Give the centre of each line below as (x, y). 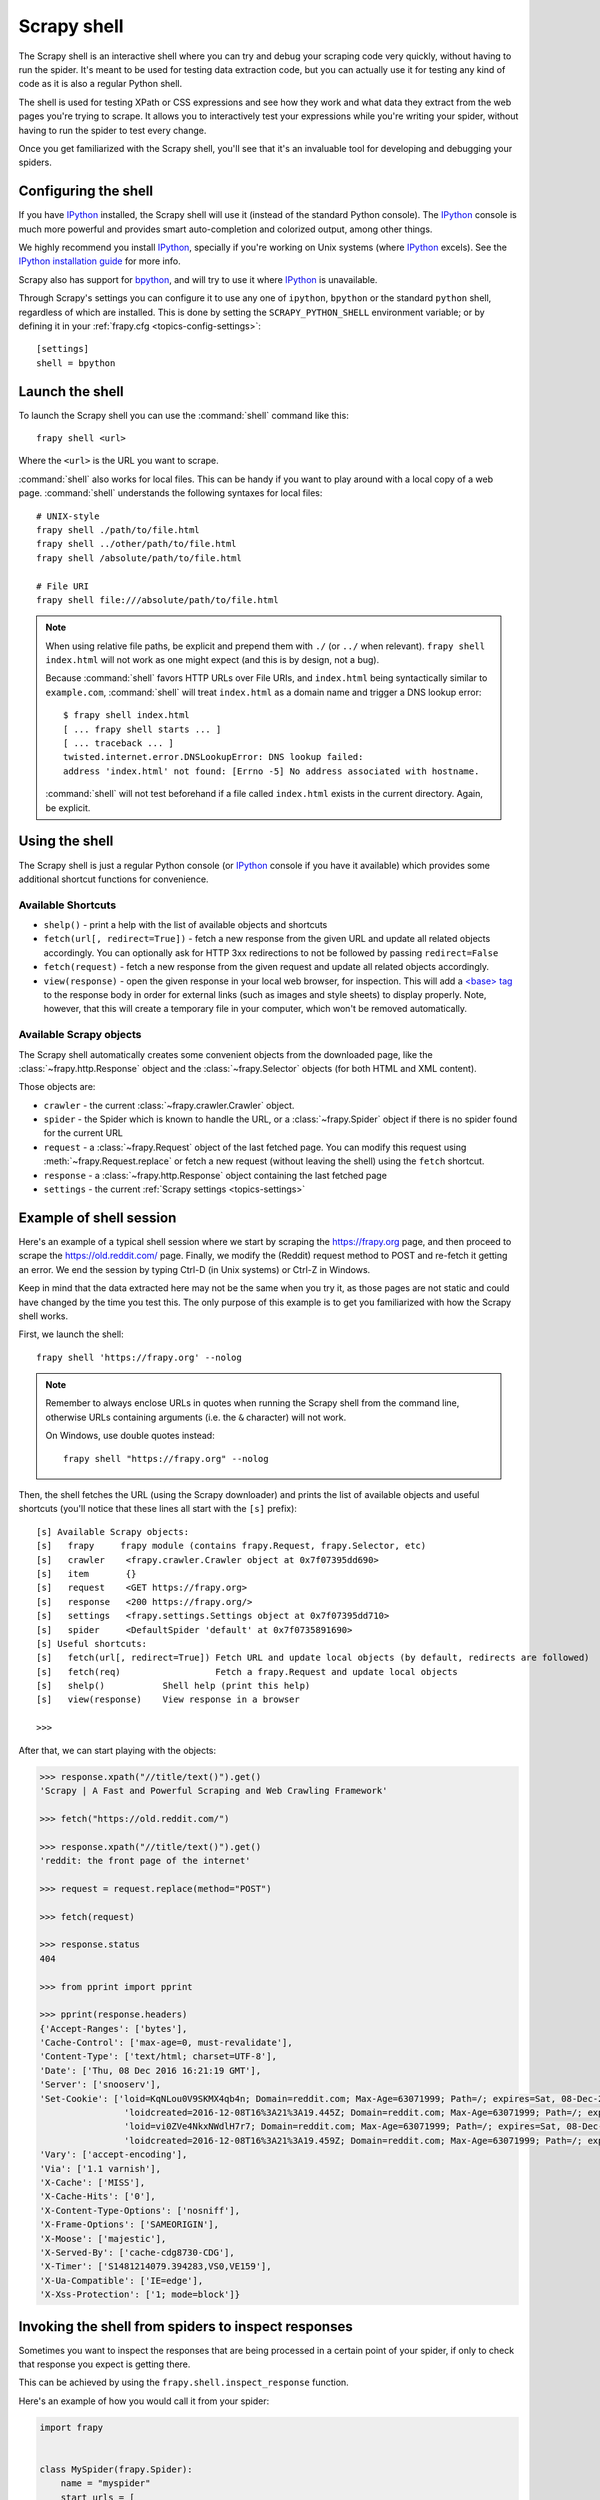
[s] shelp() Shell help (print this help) (173, 1686)
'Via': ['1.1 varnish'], (100, 2168)
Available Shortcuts (67, 905)
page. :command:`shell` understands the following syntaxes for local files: (170, 493)
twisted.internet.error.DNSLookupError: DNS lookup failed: (213, 757)
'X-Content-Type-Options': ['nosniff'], (139, 2210)
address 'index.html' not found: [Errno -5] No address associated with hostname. (271, 771)
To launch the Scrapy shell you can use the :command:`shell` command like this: (183, 415)
